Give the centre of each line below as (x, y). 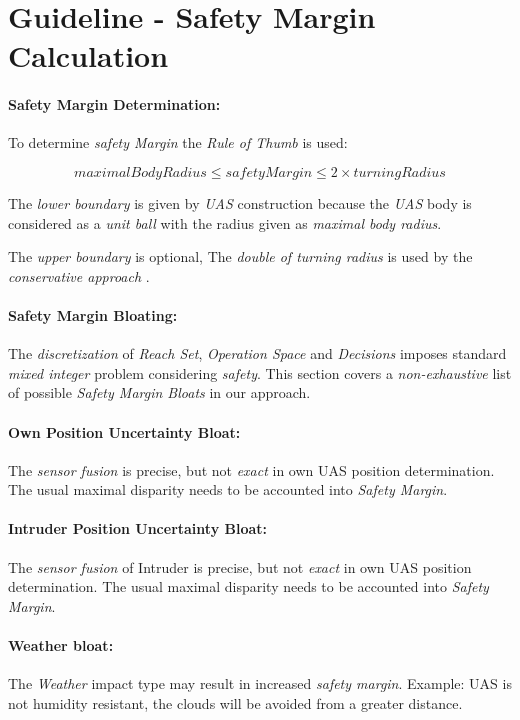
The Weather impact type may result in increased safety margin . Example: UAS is (260, 683)
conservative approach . (79, 275)
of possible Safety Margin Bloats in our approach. (159, 392)
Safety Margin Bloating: (93, 314)
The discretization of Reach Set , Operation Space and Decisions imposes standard (257, 353)
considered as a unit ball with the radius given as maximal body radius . (225, 222)
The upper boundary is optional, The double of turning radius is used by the (240, 256)
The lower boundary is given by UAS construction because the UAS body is (240, 202)
